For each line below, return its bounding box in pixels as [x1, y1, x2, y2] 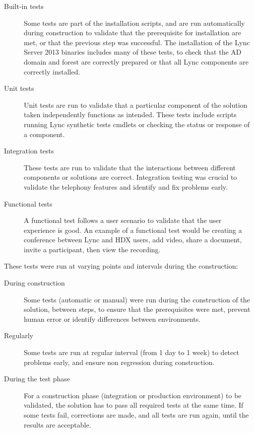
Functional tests [4, 198, 53, 209]
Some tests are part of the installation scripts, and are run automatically [24, 17, 245, 28]
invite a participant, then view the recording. [24, 244, 161, 254]
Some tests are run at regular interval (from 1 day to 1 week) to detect [24, 347, 239, 358]
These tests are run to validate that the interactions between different [24, 162, 236, 172]
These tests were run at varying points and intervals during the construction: [4, 261, 238, 271]
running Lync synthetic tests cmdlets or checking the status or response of [24, 119, 250, 129]
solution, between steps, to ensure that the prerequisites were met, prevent [24, 304, 251, 314]
